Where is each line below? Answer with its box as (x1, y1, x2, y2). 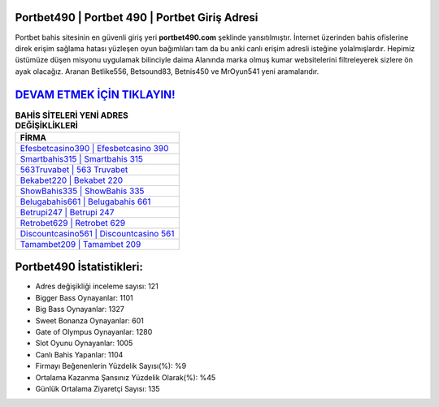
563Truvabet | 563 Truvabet (20, 163, 128, 175)
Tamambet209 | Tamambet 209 (20, 238, 141, 249)
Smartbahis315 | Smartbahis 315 (20, 153, 144, 164)
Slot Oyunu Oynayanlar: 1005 (35, 338, 133, 349)
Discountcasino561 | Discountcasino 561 (20, 227, 175, 239)
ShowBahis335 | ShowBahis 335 (20, 185, 145, 197)
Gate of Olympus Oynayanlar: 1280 (35, 327, 153, 337)
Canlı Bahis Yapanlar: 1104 (35, 349, 124, 359)
